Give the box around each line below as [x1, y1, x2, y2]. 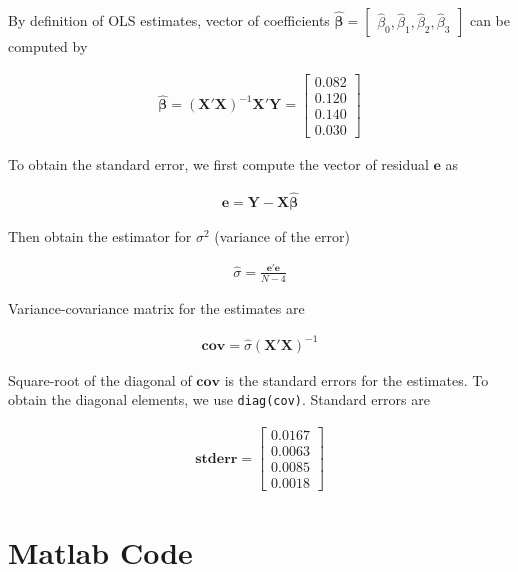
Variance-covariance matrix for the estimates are [8, 297, 305, 318]
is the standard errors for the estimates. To [224, 369, 489, 390]
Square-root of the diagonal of [8, 369, 192, 390]
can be [469, 10, 510, 30]
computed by [8, 36, 88, 56]
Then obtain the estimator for [8, 225, 192, 246]
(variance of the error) [214, 225, 350, 246]
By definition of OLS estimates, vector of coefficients [8, 10, 330, 30]
